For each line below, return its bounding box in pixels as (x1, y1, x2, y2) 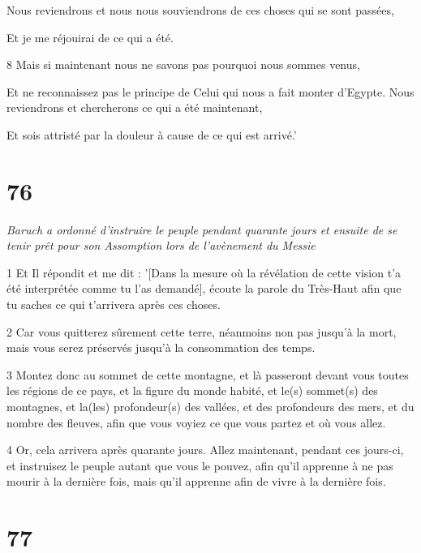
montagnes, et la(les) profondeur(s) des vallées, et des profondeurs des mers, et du (6, 398, 415, 415)
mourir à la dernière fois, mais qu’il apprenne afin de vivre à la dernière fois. (6, 473, 386, 490)
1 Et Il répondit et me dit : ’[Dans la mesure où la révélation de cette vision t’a (6, 264, 402, 281)
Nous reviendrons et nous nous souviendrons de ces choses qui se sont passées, (6, 2, 394, 18)
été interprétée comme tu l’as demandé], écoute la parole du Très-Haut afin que (6, 280, 402, 297)
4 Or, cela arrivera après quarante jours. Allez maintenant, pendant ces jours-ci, (6, 441, 404, 458)
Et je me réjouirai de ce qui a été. (6, 28, 174, 45)
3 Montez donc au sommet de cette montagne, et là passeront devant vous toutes (6, 366, 409, 383)
